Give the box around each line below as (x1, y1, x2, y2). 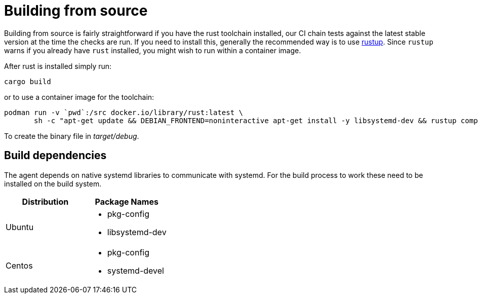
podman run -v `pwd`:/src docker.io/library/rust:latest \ (4, 108, 244, 117)
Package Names (95, 196, 158, 207)
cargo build (4, 77, 51, 86)
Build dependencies (4, 149, 107, 162)
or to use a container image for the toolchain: (4, 92, 154, 101)
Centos (6, 260, 33, 271)
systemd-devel (107, 265, 164, 276)
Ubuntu (6, 221, 34, 232)
